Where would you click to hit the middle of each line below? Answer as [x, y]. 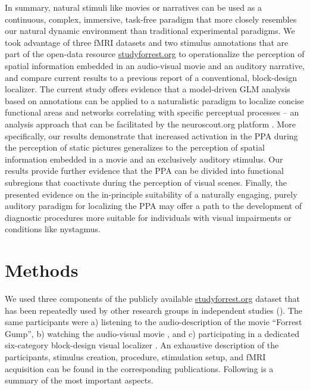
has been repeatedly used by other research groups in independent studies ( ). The [154, 310]
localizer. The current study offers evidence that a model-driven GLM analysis [148, 89]
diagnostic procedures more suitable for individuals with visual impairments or [148, 217]
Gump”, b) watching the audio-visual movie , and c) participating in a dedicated [152, 333]
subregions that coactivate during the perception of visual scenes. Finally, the [146, 182]
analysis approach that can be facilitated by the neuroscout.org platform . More [150, 124]
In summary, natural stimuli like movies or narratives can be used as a [133, 7]
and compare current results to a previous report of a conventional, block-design [151, 77]
